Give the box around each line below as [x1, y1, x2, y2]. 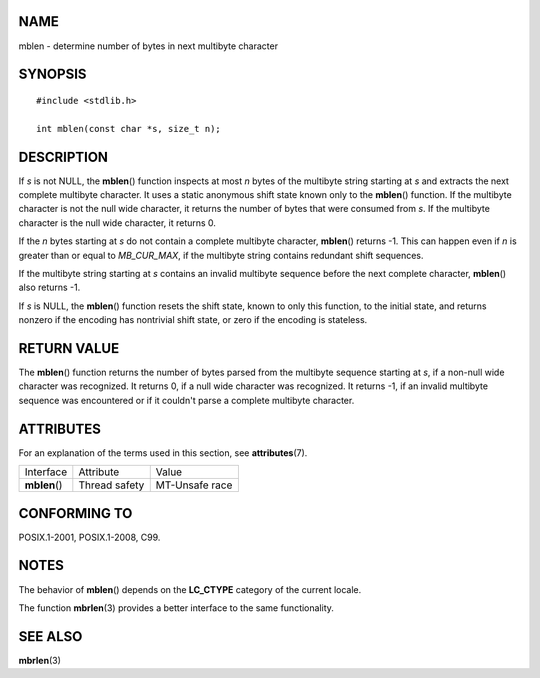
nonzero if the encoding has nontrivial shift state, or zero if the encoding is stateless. [18, 314, 368, 326]
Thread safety [78, 478, 145, 492]
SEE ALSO [18, 628, 83, 645]
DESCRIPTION [18, 148, 109, 165]
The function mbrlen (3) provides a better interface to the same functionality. [18, 601, 335, 614]
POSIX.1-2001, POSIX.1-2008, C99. [18, 531, 161, 543]
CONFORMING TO [18, 505, 133, 522]
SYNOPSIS [18, 66, 87, 83]
